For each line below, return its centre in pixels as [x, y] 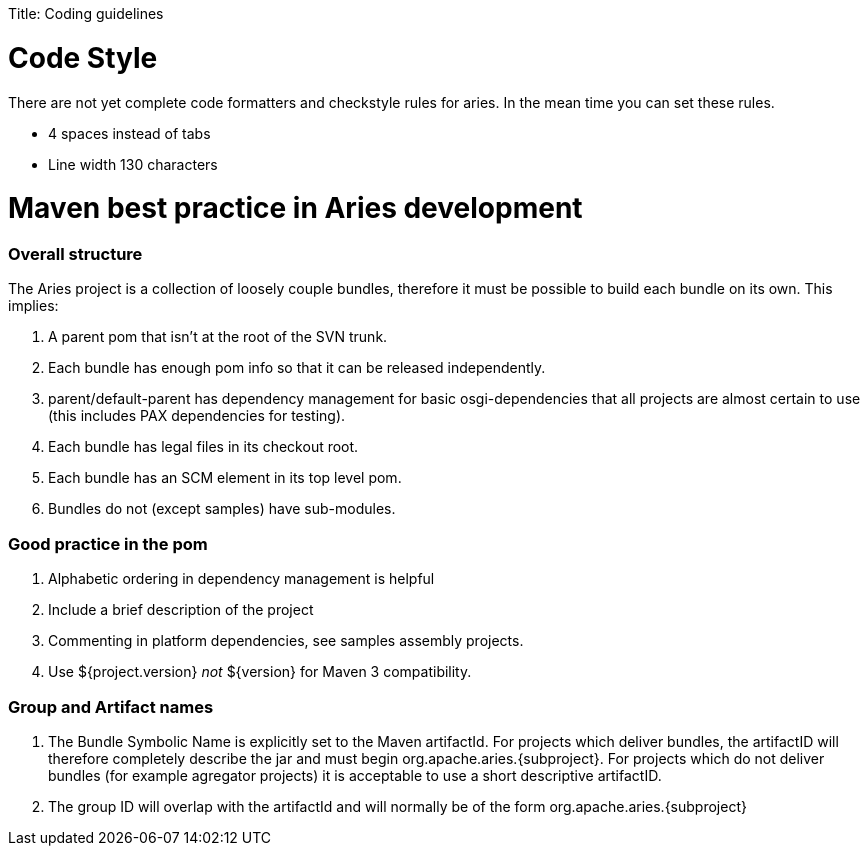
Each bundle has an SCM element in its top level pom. [225, 478]
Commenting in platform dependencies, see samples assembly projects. [286, 641]
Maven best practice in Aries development [295, 208]
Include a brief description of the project [181, 610]
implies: [33, 306]
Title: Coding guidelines [86, 13]
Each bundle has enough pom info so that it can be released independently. [297, 368]
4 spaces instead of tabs [129, 133]
